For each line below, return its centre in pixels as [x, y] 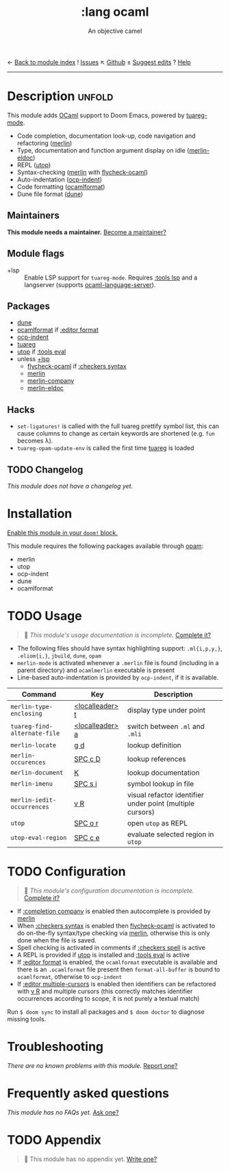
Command [39, 694]
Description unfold [60, 96]
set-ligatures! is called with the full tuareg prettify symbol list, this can [118, 426]
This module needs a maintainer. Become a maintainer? [87, 232]
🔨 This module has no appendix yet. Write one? [90, 1159]
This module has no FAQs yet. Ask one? [63, 1112]
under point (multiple [161, 804]
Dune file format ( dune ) [50, 194]
